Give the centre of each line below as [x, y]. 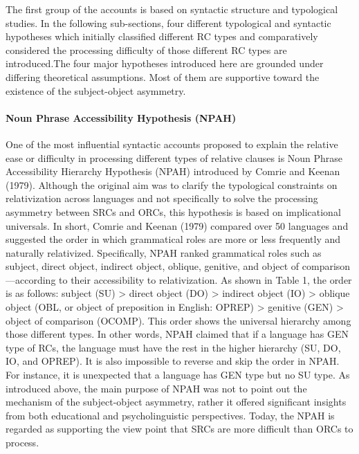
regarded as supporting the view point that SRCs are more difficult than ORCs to [179, 429]
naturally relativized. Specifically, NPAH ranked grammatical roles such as [164, 252]
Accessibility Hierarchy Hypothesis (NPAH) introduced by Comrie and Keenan [173, 171]
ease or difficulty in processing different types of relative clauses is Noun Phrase [174, 157]
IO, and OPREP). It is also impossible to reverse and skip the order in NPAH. [173, 361]
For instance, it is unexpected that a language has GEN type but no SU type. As [178, 375]
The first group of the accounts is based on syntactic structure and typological [172, 9]
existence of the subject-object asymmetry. [96, 90]
